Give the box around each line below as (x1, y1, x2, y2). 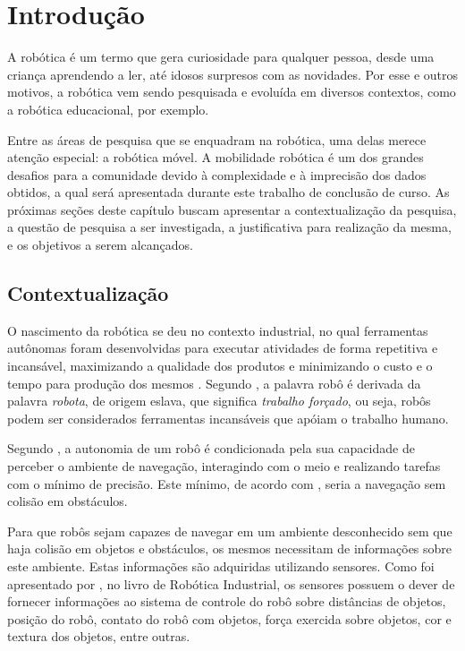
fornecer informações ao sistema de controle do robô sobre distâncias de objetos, (7, 592, 446, 611)
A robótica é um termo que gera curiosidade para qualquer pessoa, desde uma (7, 47, 435, 66)
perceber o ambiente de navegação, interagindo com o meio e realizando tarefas (7, 457, 441, 475)
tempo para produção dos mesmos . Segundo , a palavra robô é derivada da (7, 373, 421, 392)
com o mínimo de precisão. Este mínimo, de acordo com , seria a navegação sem (7, 474, 446, 493)
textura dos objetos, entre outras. (7, 627, 190, 646)
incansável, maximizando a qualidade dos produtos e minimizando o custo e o (7, 356, 433, 375)
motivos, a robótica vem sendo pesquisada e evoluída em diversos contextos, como (7, 82, 456, 101)
